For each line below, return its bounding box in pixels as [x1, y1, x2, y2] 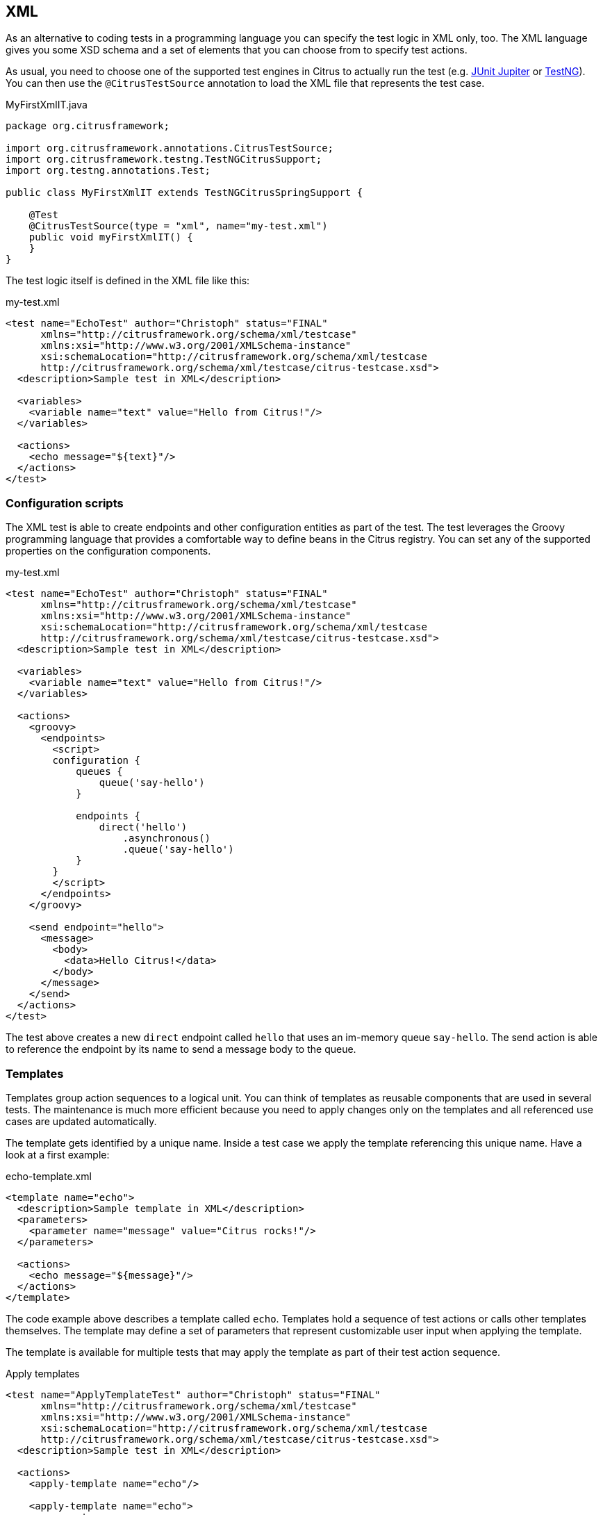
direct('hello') [99, 821, 188, 833]
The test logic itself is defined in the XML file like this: [6, 275, 250, 287]
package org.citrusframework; [6, 120, 170, 132]
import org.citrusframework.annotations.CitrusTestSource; [6, 142, 334, 154]
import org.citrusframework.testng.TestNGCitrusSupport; [6, 154, 322, 165]
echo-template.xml [6, 1170, 92, 1182]
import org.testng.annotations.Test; [6, 165, 211, 177]
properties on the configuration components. [6, 545, 211, 557]
